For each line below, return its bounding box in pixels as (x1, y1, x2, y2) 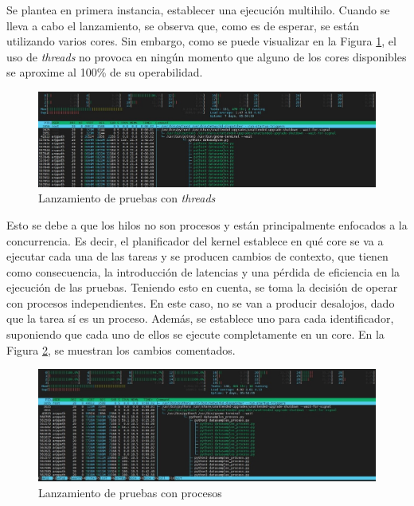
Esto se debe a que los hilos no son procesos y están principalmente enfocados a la (6, 216, 408, 233)
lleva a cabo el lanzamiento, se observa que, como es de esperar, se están (6, 17, 360, 33)
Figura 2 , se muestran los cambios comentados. (6, 341, 236, 358)
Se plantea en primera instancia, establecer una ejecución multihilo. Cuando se (6, 2, 390, 18)
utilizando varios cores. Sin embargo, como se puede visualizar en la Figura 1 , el (6, 33, 396, 49)
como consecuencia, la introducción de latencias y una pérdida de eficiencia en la (6, 263, 400, 280)
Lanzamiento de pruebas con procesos (38, 484, 222, 501)
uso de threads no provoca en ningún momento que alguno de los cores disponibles (6, 48, 407, 65)
